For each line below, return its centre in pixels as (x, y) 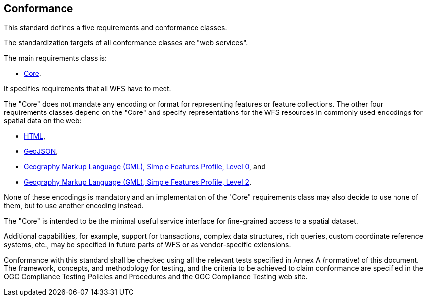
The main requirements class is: (56, 58)
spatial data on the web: (43, 121)
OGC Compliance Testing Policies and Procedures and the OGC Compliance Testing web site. (156, 277)
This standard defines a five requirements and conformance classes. (115, 28)
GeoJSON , (41, 151)
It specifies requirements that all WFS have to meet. (88, 89)
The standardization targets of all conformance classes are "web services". (126, 43)
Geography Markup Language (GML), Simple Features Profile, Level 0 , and (145, 167)
